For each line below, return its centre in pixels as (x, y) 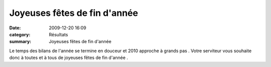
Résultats (58, 34)
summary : (20, 42)
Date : (15, 28)
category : (20, 34)
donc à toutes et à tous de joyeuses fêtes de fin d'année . (69, 58)
